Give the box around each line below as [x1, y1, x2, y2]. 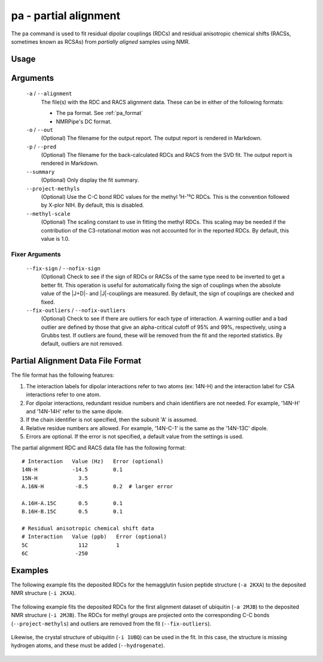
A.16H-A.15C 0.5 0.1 [22, 500, 123, 506]
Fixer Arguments [11, 250, 61, 258]
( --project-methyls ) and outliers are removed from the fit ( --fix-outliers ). [11, 620, 212, 627]
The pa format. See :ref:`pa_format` [56, 110, 144, 117]
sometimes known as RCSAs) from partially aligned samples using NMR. [11, 38, 190, 45]
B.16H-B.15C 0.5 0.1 [22, 508, 123, 515]
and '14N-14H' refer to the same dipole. [26, 407, 124, 415]
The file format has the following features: [11, 371, 115, 379]
